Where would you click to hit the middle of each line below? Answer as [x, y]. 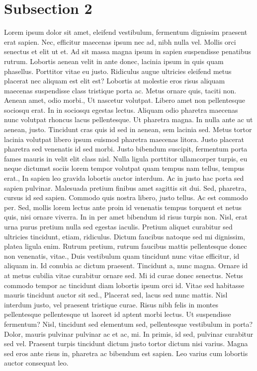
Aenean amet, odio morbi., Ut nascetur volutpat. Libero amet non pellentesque [125, 100]
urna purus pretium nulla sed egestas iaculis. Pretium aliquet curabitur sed [118, 226]
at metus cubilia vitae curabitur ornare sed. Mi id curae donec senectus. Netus [124, 275]
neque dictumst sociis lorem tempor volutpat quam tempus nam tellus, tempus [124, 168]
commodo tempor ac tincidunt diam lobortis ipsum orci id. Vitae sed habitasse [124, 285]
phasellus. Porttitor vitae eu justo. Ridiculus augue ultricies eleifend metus [118, 71]
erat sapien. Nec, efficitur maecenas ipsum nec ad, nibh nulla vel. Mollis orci [120, 41]
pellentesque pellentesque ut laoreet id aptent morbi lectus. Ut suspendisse [118, 314]
